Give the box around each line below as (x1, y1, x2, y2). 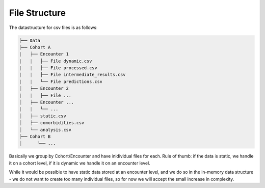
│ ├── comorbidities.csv (19, 120, 84, 126)
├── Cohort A (19, 44, 51, 50)
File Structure (9, 7, 66, 18)
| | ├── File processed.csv (19, 65, 98, 71)
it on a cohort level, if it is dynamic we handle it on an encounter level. (9, 160, 151, 166)
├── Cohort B (19, 134, 51, 139)
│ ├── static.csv (19, 113, 66, 119)
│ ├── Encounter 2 (19, 86, 69, 91)
